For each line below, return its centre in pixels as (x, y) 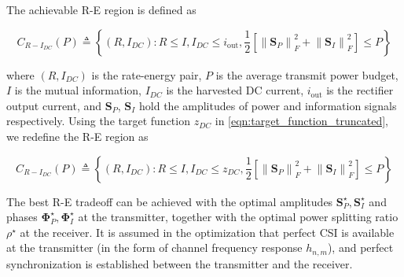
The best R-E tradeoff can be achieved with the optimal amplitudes (170, 201)
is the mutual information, (78, 90)
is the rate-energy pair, (147, 74)
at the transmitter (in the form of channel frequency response (154, 247)
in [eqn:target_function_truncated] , (302, 121)
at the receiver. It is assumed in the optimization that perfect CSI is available (207, 232)
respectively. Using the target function (98, 121)
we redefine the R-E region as (77, 136)
